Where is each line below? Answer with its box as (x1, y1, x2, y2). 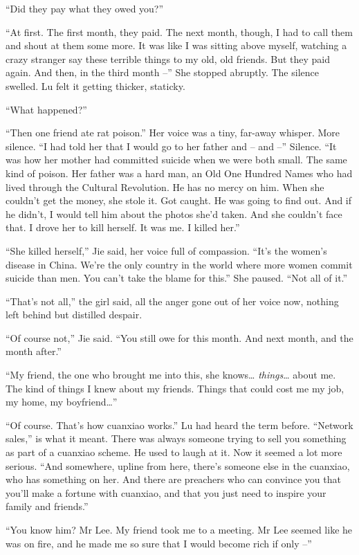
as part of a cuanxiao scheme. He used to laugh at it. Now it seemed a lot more (6, 445, 342, 460)
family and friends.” (6, 499, 89, 513)
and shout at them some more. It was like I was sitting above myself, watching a (6, 38, 347, 53)
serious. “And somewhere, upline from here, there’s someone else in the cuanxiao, (6, 458, 350, 473)
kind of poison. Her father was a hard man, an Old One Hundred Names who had (6, 165, 353, 180)
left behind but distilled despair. (6, 307, 142, 322)
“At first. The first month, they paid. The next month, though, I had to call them (6, 24, 353, 39)
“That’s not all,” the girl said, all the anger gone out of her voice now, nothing (6, 293, 339, 308)
